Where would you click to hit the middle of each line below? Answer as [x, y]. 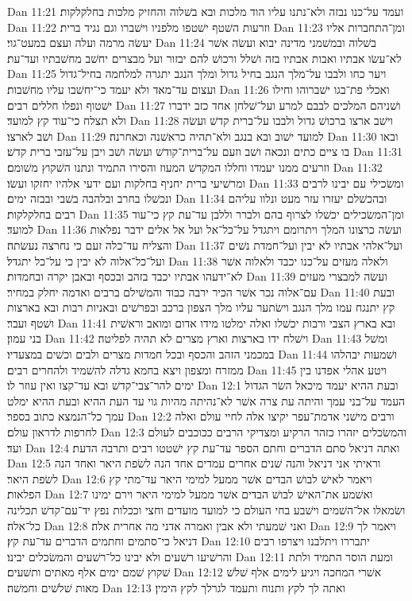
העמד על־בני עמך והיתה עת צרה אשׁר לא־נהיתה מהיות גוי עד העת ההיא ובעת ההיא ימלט [206, 400]
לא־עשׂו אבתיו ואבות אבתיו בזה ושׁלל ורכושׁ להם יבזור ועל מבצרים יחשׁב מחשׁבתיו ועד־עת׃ [204, 58]
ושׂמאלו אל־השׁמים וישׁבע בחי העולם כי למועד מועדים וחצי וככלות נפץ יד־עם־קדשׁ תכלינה [206, 510]
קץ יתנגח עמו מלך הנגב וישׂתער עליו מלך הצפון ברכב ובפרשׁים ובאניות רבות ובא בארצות [201, 307]
